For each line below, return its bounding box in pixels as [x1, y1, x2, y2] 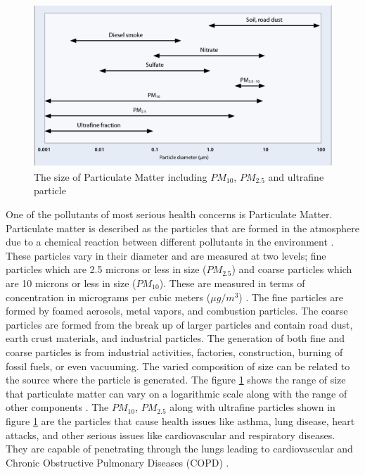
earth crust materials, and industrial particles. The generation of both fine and [6, 331, 345, 346]
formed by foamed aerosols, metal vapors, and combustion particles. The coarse [6, 303, 348, 318]
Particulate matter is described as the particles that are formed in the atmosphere [6, 220, 359, 235]
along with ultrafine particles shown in [169, 400, 335, 414]
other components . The [6, 400, 109, 414]
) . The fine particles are [238, 289, 344, 304]
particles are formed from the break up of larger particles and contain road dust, [6, 317, 353, 331]
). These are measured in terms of [159, 275, 305, 290]
